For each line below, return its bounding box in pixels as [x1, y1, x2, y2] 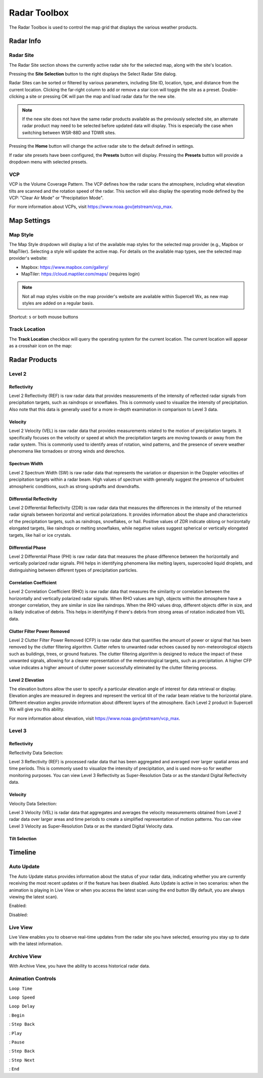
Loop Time [9, 985, 33, 991]
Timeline [9, 848, 37, 857]
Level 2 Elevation [9, 677, 44, 683]
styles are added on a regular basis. [22, 300, 94, 306]
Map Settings [9, 217, 51, 225]
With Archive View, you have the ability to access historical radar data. [9, 963, 150, 969]
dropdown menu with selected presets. [9, 159, 88, 165]
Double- [222, 87, 238, 93]
